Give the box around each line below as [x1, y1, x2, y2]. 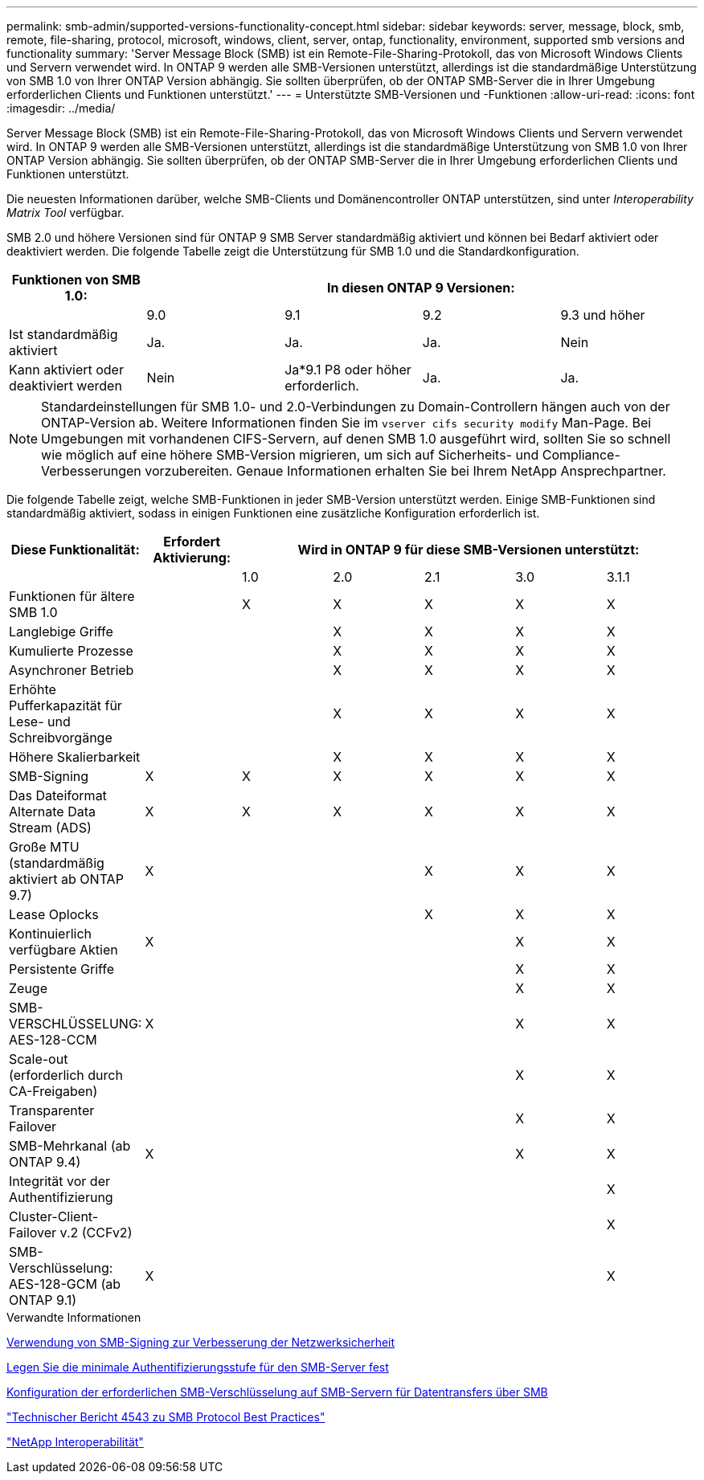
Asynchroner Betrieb [9, 662, 134, 678]
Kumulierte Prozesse [9, 643, 133, 659]
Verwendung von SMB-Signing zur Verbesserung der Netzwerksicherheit [6, 1335, 395, 1349]
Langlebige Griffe [9, 623, 113, 640]
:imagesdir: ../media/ [6, 101, 116, 115]
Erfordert [163, 534, 221, 550]
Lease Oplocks [9, 906, 99, 922]
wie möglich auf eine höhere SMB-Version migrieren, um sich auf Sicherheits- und [41, 447, 539, 463]
